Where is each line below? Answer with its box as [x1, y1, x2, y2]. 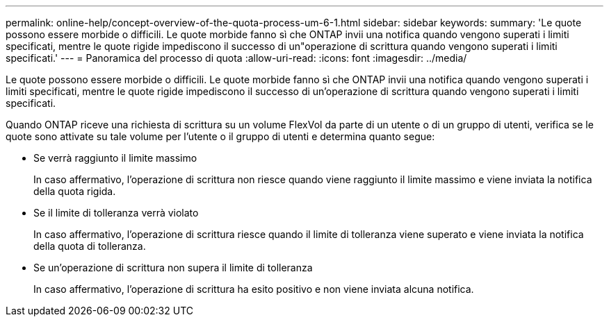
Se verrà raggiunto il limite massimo [33, 152, 197, 164]
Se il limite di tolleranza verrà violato [33, 207, 199, 219]
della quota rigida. [33, 185, 116, 197]
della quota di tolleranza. [33, 240, 146, 252]
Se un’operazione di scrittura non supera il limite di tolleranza [33, 262, 313, 273]
